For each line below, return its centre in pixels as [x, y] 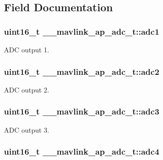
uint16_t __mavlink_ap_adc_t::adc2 [82, 71]
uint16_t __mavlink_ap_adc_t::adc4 [82, 151]
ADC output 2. [27, 89]
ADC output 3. [27, 129]
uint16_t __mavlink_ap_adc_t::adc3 [82, 111]
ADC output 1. [27, 49]
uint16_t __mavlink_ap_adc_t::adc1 [82, 31]
